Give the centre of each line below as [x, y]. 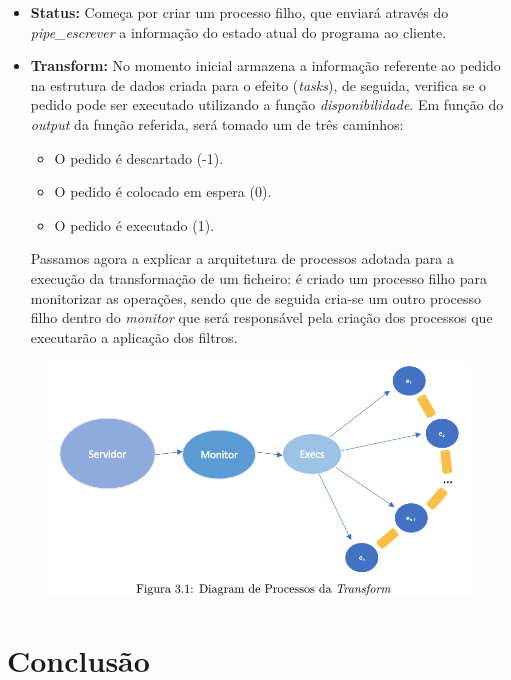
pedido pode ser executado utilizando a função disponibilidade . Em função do [267, 104]
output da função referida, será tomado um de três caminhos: [217, 123]
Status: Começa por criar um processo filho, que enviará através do [239, 12]
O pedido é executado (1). [134, 224]
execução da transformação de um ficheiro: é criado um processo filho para [259, 277]
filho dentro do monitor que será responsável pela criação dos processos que [261, 317]
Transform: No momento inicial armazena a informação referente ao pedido [265, 65]
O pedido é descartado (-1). [139, 157]
